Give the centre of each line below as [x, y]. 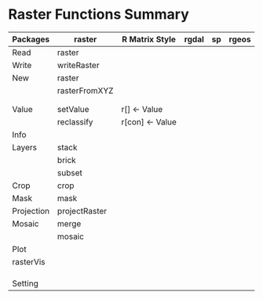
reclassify [75, 121]
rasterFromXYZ [86, 90]
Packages [31, 39]
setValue [73, 109]
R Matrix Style [149, 39]
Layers [25, 147]
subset [70, 172]
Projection [31, 211]
